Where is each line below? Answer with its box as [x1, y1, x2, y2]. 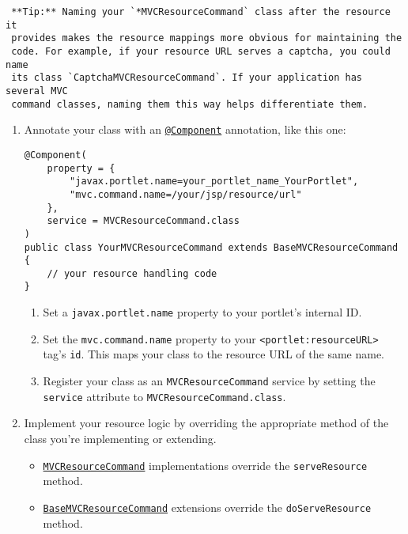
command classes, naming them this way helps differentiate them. [11, 98, 368, 110]
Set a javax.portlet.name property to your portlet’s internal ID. [43, 304, 362, 320]
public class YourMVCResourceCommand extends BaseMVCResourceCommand [24, 241, 399, 253]
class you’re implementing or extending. [24, 430, 217, 446]
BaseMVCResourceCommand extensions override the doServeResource [43, 498, 372, 515]
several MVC [6, 85, 68, 97]
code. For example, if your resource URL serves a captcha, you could [11, 45, 391, 57]
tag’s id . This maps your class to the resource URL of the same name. [43, 346, 385, 362]
